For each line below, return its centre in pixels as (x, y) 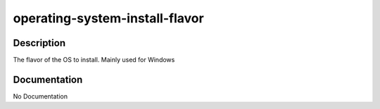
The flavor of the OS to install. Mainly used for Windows (94, 60)
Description (39, 43)
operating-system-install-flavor (108, 18)
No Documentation (40, 96)
